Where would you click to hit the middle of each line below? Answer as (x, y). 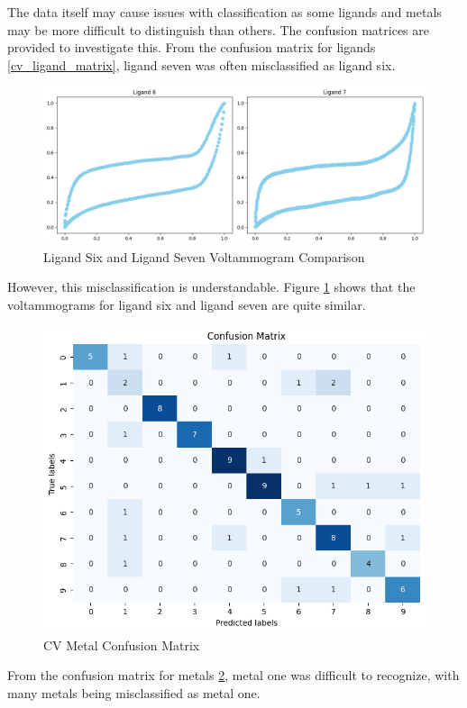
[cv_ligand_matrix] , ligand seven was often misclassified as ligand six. (201, 64)
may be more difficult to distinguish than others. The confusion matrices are (218, 29)
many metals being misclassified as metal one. (134, 692)
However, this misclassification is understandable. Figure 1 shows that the (211, 287)
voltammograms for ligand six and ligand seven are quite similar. (187, 304)
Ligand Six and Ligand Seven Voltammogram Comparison (204, 256)
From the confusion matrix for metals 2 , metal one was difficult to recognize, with (233, 675)
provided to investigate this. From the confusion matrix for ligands (192, 47)
